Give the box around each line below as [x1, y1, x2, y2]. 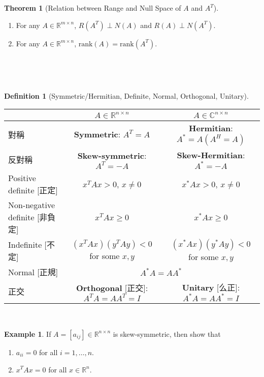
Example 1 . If [4, 328, 51, 339]
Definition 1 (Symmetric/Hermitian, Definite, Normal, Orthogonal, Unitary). [4, 90, 249, 101]
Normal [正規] [8, 266, 58, 278]
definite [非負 [8, 211, 56, 223]
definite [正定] [8, 184, 58, 196]
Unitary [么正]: [182, 281, 240, 294]
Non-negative [8, 199, 55, 211]
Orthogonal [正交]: [76, 281, 148, 294]
